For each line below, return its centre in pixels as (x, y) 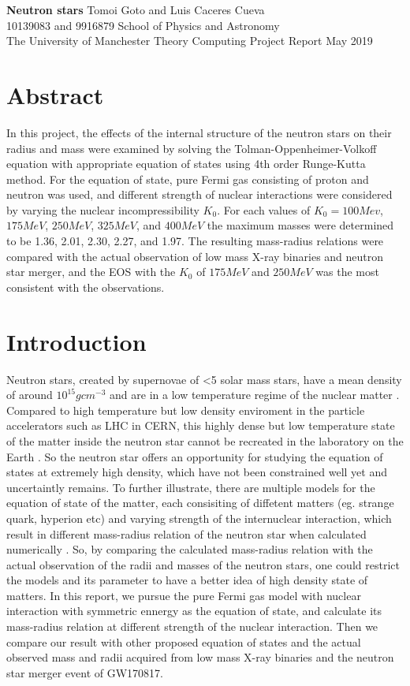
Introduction (76, 341)
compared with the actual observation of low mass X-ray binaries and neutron (195, 256)
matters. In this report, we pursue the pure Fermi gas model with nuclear (184, 595)
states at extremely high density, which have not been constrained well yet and (197, 472)
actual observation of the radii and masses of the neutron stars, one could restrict (203, 564)
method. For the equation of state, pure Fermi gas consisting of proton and (188, 179)
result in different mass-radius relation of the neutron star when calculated (186, 533)
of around (30, 395)
